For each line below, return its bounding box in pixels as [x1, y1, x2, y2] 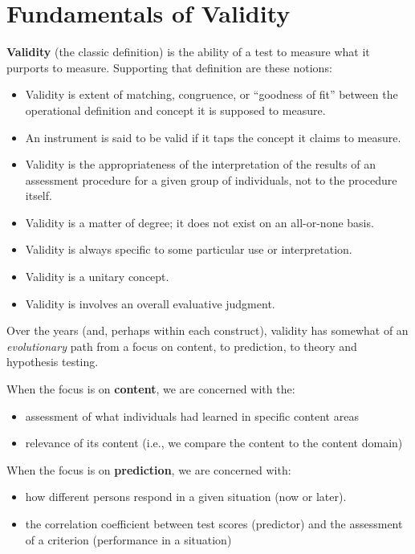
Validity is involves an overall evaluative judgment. [25, 295, 275, 312]
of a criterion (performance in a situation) [25, 531, 232, 548]
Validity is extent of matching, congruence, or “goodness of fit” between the [25, 86, 398, 103]
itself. [25, 187, 52, 204]
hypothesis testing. [6, 353, 99, 370]
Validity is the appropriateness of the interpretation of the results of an [25, 156, 376, 173]
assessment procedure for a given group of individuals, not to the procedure [25, 171, 397, 188]
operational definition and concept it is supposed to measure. [25, 101, 326, 118]
